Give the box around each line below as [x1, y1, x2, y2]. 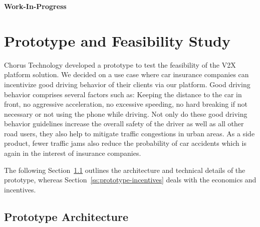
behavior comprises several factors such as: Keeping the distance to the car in [4, 89, 242, 99]
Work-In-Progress [4, 1, 67, 11]
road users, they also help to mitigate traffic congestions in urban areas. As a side [4, 128, 255, 138]
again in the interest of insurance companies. [4, 148, 141, 158]
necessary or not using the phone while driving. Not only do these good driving [4, 108, 247, 119]
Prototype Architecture [4, 208, 129, 224]
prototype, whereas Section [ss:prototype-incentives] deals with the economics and [4, 174, 256, 185]
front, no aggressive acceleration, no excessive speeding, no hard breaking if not [4, 99, 247, 109]
